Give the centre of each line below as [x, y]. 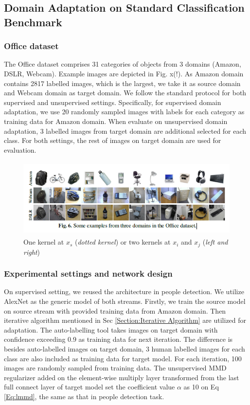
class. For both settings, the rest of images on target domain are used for [113, 140]
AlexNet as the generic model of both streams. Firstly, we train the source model [125, 301]
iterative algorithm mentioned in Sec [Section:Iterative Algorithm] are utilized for [125, 320]
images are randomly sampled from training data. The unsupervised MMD [115, 368]
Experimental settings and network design [88, 273]
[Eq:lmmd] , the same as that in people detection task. [84, 396]
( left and [215, 242]
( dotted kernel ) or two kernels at [123, 242]
